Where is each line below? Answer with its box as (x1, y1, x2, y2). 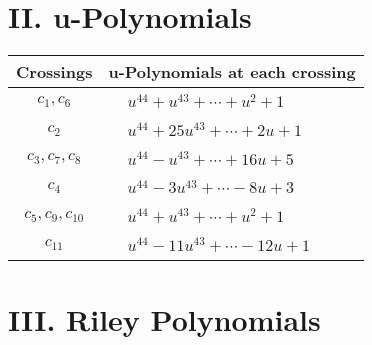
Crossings (16, 60, 93, 84)
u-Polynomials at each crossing (108, 60, 356, 84)
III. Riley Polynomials (8, 299, 321, 340)
